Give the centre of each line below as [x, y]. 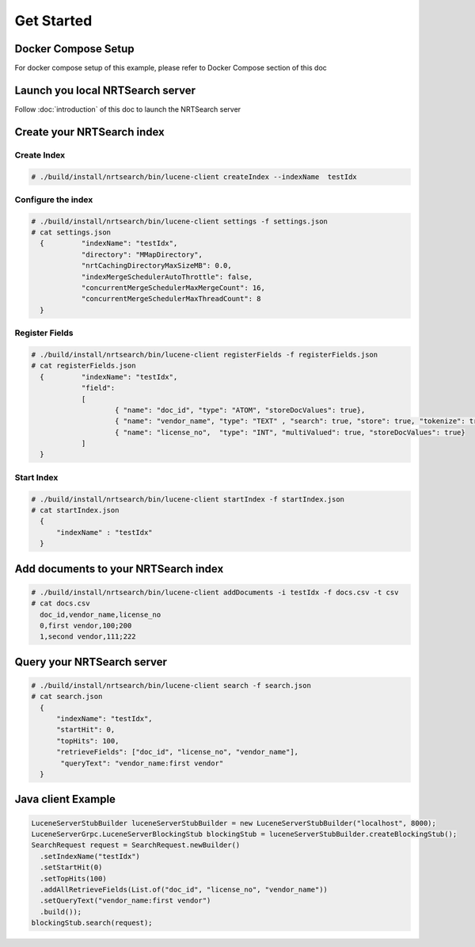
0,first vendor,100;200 [86, 625]
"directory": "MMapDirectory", [142, 254]
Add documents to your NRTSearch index [119, 569]
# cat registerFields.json [84, 366]
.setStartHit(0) [71, 867]
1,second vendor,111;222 [88, 637]
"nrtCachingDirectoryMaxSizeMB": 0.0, [157, 266]
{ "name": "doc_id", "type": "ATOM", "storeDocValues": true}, [240, 410]
